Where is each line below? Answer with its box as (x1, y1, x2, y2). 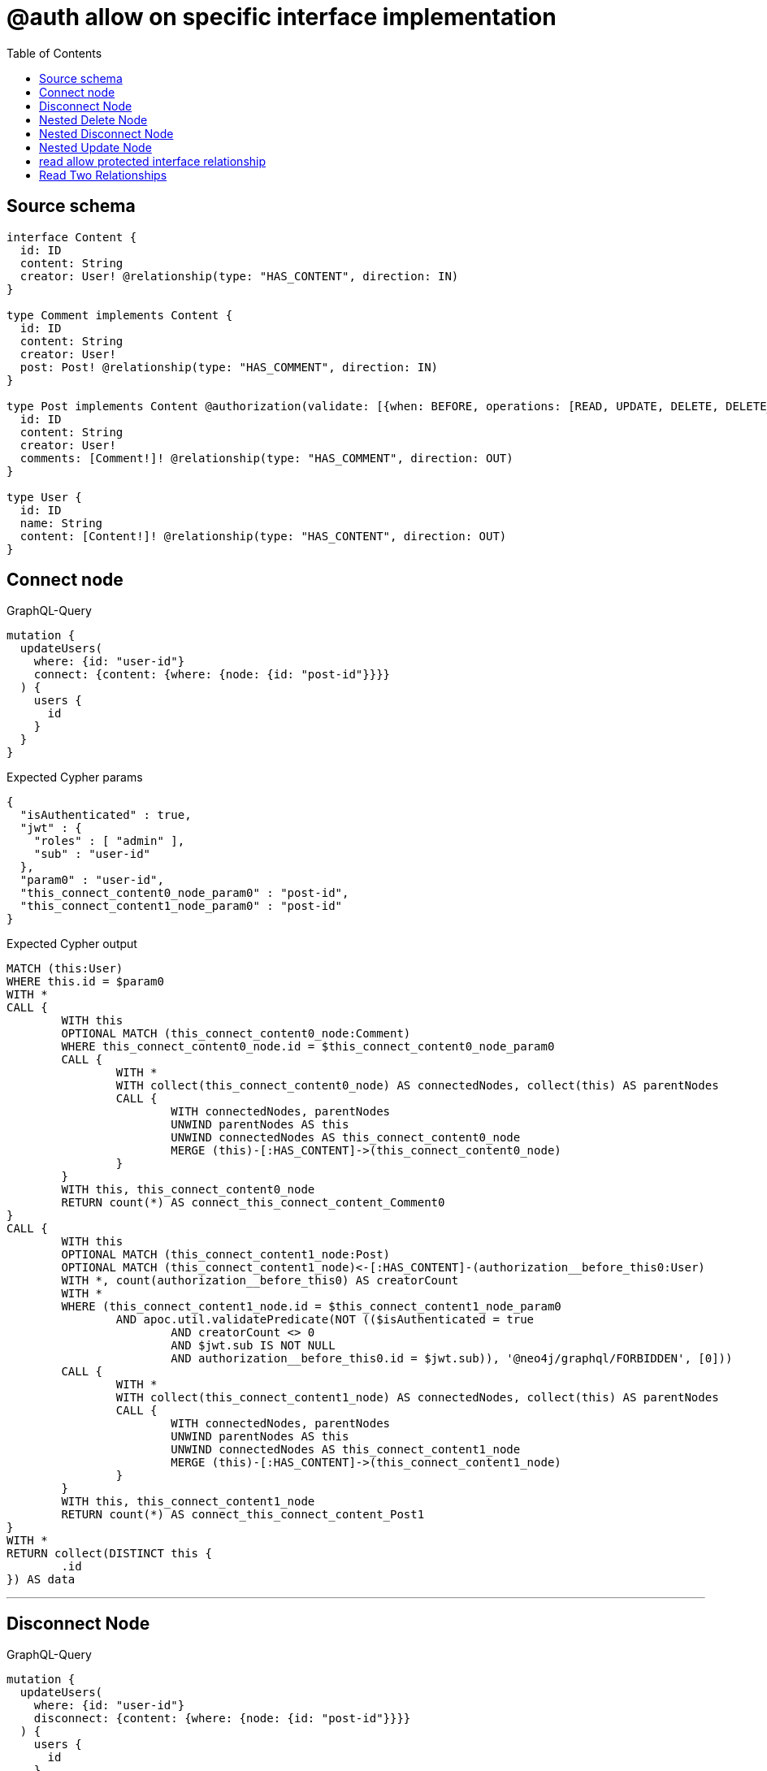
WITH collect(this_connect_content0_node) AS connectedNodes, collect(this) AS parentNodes (115, 1079, 719, 1093)
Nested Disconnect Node (39, 126, 174, 141)
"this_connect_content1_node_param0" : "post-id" (19, 899, 343, 913)
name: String (19, 516, 103, 530)
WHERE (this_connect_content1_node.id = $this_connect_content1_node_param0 (61, 1300, 561, 1314)
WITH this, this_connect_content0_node (61, 1183, 315, 1197)
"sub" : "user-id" (33, 847, 151, 861)
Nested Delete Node (39, 112, 148, 127)
